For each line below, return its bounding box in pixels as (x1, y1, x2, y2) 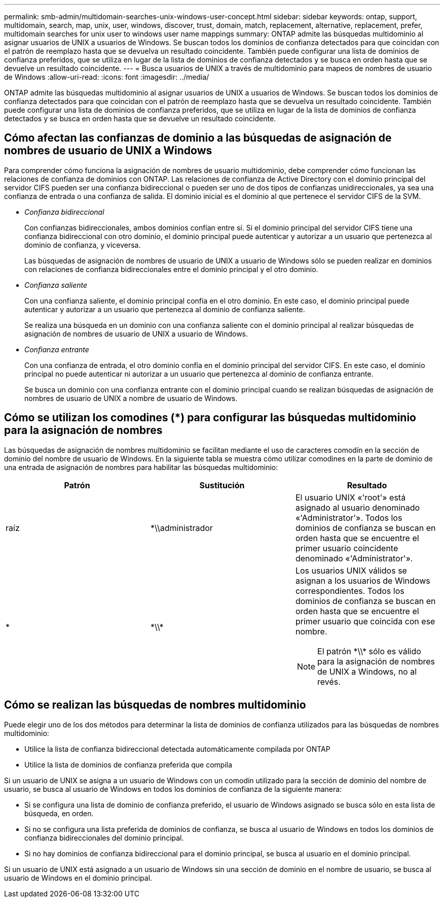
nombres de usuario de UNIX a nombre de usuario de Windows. (24, 393, 238, 403)
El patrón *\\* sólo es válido (317, 646, 421, 656)
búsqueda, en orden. (24, 809, 94, 818)
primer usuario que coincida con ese (295, 616, 435, 626)
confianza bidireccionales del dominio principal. (24, 833, 184, 842)
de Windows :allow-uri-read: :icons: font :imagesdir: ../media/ (4, 73, 209, 81)
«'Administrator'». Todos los (295, 512, 402, 523)
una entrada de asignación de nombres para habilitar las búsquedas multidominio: (4, 462, 278, 472)
